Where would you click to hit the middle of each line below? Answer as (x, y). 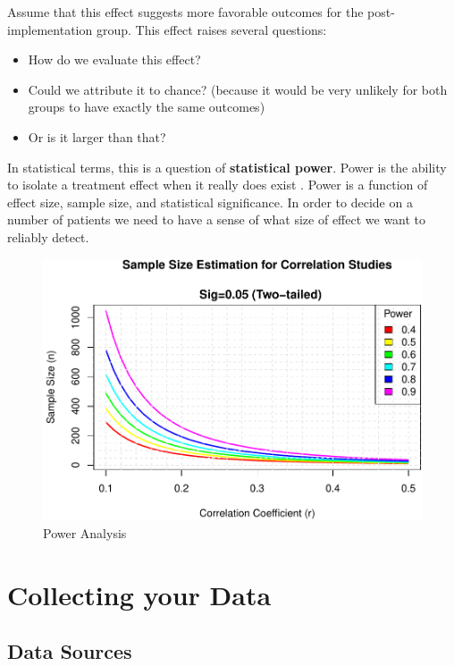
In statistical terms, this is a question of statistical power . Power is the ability (227, 167)
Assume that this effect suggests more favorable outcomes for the (185, 12)
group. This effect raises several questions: (211, 29)
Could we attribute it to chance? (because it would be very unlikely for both (238, 89)
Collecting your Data (139, 594)
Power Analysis (85, 532)
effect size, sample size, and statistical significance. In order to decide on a (210, 202)
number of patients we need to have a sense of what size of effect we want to (217, 219)
